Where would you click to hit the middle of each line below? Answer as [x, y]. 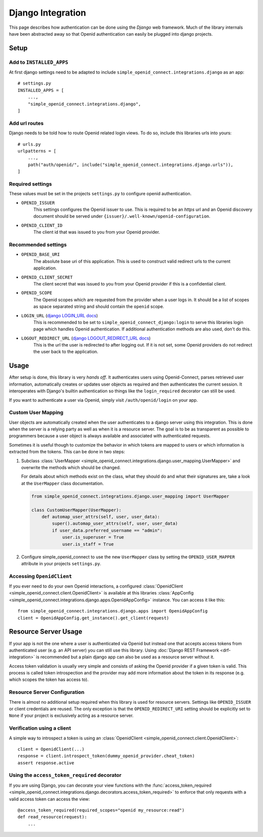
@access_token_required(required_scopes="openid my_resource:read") [101, 810]
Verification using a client [40, 728]
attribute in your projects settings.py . [61, 563]
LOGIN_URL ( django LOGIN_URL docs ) [60, 315]
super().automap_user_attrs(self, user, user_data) [115, 524]
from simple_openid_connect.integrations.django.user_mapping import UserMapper [130, 496]
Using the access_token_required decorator [65, 775]
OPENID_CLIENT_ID [42, 225]
